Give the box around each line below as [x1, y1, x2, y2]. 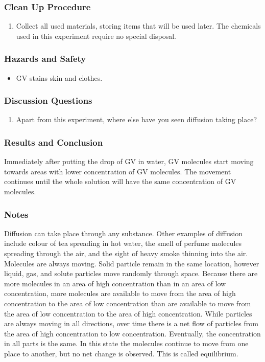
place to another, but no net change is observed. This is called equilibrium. [4, 348, 238, 358]
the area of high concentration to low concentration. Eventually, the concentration [4, 328, 261, 338]
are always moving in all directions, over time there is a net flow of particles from [4, 318, 258, 329]
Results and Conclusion [4, 135, 103, 148]
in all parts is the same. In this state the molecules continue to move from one [4, 338, 249, 349]
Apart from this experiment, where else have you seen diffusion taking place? [16, 114, 257, 125]
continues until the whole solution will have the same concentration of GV [4, 176, 236, 187]
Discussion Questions [4, 94, 92, 107]
